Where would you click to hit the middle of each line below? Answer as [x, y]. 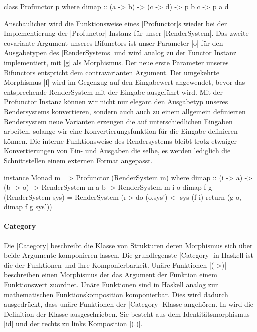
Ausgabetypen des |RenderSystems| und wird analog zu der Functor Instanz [120, 53]
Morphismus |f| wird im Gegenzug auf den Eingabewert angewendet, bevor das [125, 82]
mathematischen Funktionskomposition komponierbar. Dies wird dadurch [116, 294]
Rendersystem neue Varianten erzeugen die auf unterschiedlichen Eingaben [118, 121]
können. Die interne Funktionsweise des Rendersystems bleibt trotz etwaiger [120, 141]
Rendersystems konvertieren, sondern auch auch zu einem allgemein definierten [125, 111]
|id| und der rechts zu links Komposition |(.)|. [73, 323]
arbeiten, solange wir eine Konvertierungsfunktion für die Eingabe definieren [121, 131]
